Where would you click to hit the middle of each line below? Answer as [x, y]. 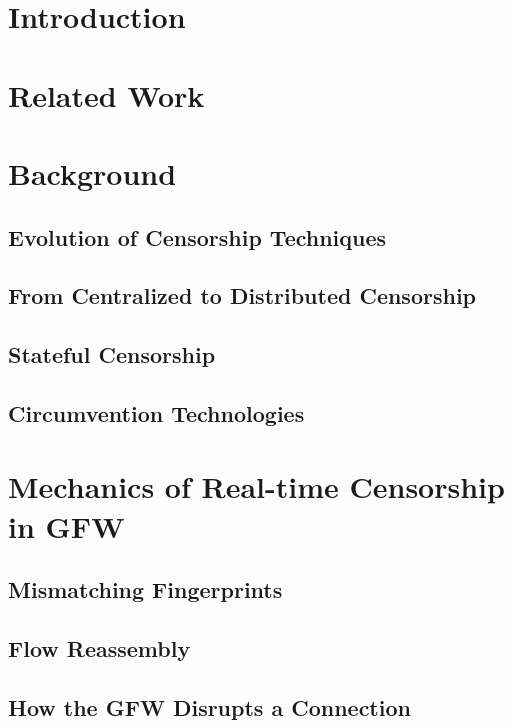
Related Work [106, 94]
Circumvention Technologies [156, 412]
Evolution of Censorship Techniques [197, 236]
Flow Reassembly [99, 647]
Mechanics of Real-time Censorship [256, 486]
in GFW [66, 525]
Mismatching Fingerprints [145, 589]
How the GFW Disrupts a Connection [209, 706]
